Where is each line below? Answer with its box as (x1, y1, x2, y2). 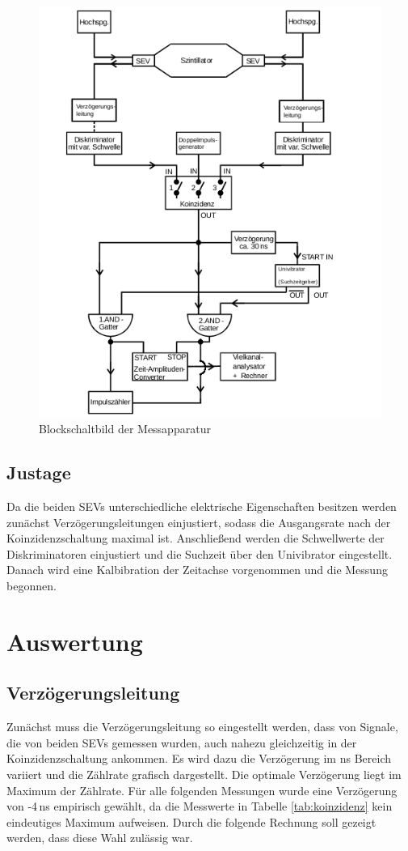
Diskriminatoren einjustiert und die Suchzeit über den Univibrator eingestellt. (6, 545, 393, 562)
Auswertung (6, 624, 143, 657)
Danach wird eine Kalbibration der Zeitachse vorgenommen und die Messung (6, 561, 388, 578)
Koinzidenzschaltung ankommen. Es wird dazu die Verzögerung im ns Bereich (6, 750, 391, 767)
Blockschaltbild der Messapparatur (39, 420, 211, 437)
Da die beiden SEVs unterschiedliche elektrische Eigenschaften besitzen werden (6, 498, 397, 515)
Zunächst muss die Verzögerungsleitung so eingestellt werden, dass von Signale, (6, 718, 398, 735)
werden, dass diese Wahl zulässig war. (6, 829, 193, 846)
